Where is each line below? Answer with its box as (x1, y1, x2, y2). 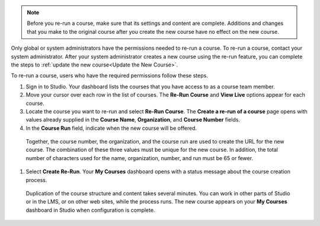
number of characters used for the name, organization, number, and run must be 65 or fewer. (25, 154, 254, 161)
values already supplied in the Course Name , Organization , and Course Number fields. (25, 116, 240, 123)
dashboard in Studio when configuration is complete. (25, 206, 155, 214)
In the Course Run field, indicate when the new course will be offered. (25, 125, 197, 132)
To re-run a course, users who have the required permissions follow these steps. (11, 72, 209, 79)
